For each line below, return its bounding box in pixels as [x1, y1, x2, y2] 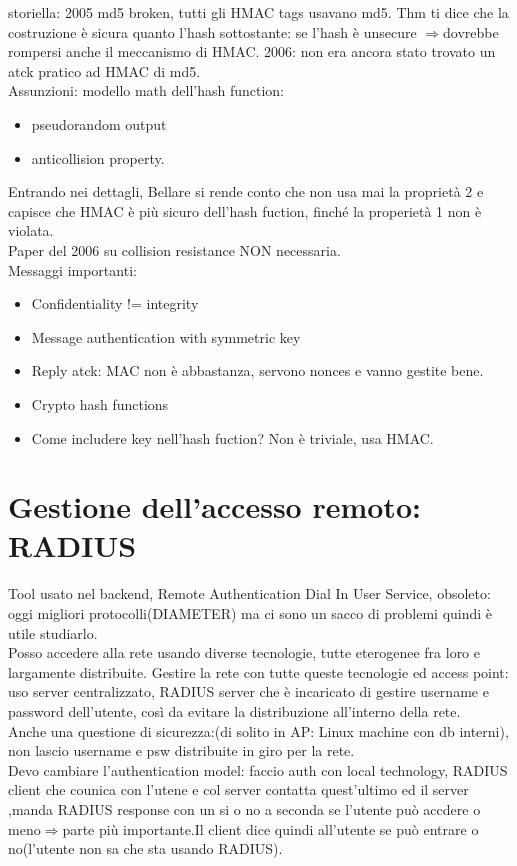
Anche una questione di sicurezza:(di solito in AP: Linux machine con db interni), [8, 720, 509, 741]
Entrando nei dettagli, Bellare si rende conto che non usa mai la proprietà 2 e [8, 181, 484, 202]
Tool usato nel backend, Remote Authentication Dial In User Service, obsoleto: [8, 583, 491, 604]
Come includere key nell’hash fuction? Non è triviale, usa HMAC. [31, 427, 434, 448]
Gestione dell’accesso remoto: [8, 486, 421, 527]
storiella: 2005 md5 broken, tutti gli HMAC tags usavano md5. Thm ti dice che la [8, 2, 509, 22]
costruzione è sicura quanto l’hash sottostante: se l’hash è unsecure [8, 21, 417, 42]
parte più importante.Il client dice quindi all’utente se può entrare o [62, 818, 479, 839]
